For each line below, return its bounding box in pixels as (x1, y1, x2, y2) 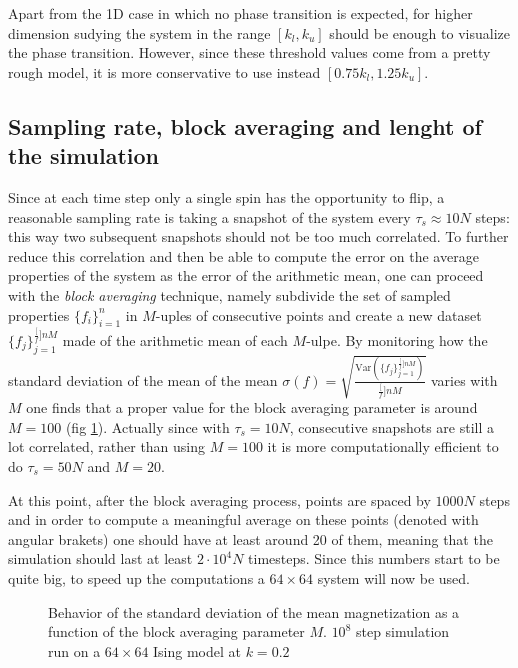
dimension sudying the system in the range (8, 22, 271, 43)
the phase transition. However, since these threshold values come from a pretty (8, 42, 491, 63)
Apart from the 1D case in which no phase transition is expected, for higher (8, 3, 473, 23)
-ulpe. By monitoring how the (306, 329, 488, 350)
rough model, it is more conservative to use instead (8, 61, 321, 82)
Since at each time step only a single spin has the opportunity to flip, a (8, 186, 445, 207)
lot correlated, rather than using (8, 436, 206, 457)
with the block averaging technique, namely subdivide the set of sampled (8, 284, 451, 305)
